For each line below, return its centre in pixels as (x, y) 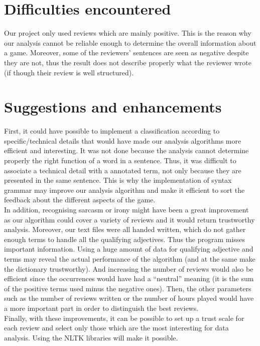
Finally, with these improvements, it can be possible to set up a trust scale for (124, 318)
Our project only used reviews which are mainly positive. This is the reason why (128, 33)
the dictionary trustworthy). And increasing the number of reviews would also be (129, 268)
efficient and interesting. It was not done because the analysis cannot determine (126, 150)
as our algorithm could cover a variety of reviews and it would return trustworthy (129, 219)
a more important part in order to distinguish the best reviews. (101, 308)
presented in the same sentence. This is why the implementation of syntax (118, 180)
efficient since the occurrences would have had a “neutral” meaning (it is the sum (129, 278)
